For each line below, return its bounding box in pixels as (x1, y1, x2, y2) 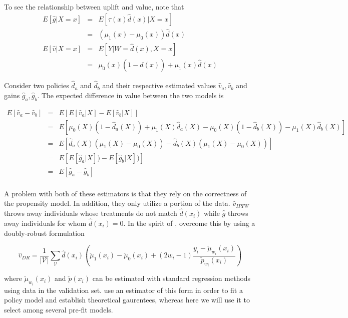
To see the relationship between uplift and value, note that (4, 2, 184, 12)
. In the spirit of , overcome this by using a (123, 217, 255, 228)
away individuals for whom (4, 217, 87, 228)
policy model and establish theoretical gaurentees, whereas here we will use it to (4, 294, 250, 305)
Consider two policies (4, 80, 69, 91)
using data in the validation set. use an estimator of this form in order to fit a (4, 284, 243, 295)
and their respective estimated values (102, 80, 216, 91)
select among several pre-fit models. (4, 304, 113, 314)
